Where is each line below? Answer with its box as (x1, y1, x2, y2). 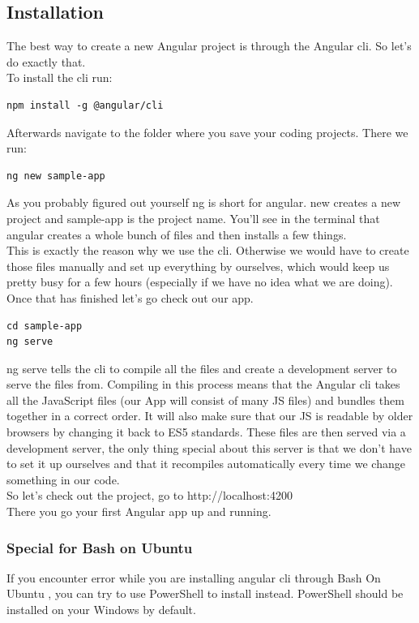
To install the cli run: (6, 69, 113, 86)
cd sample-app (6, 320, 83, 332)
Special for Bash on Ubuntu (6, 537, 193, 557)
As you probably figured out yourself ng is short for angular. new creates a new (6, 194, 401, 211)
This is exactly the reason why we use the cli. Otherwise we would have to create (6, 242, 409, 259)
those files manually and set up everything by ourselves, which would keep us (6, 257, 390, 274)
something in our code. (6, 470, 120, 488)
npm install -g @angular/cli (6, 99, 164, 111)
